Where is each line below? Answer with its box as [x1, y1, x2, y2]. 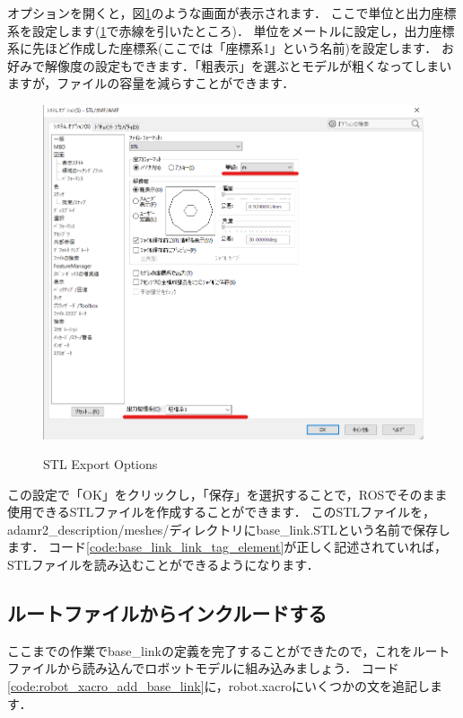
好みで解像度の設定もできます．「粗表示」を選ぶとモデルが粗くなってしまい [7, 56, 452, 75]
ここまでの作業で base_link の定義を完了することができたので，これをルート [7, 641, 450, 660]
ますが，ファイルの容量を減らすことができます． [7, 74, 295, 93]
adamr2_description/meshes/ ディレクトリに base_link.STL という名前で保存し [7, 519, 450, 538]
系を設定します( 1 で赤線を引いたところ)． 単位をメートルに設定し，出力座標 [7, 21, 455, 40]
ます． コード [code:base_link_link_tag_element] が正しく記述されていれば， [7, 537, 447, 556]
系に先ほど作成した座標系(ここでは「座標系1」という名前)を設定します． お [7, 39, 454, 58]
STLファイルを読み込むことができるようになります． [7, 555, 319, 574]
